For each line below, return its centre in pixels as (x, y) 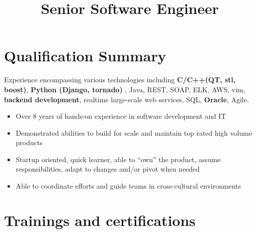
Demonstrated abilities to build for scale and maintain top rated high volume (134, 132)
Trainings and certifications (100, 220)
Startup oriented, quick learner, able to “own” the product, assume (118, 159)
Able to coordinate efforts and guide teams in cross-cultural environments (128, 186)
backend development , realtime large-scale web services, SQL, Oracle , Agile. (127, 99)
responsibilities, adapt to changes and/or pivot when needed (108, 169)
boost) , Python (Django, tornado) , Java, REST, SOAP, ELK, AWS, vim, (125, 89)
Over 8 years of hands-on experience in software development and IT (121, 116)
